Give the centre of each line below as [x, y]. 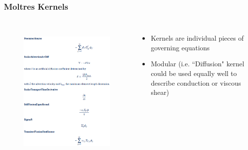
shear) [160, 92]
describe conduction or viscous [196, 82]
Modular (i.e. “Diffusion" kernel [198, 64]
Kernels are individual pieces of [197, 38]
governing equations [180, 47]
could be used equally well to [194, 73]
